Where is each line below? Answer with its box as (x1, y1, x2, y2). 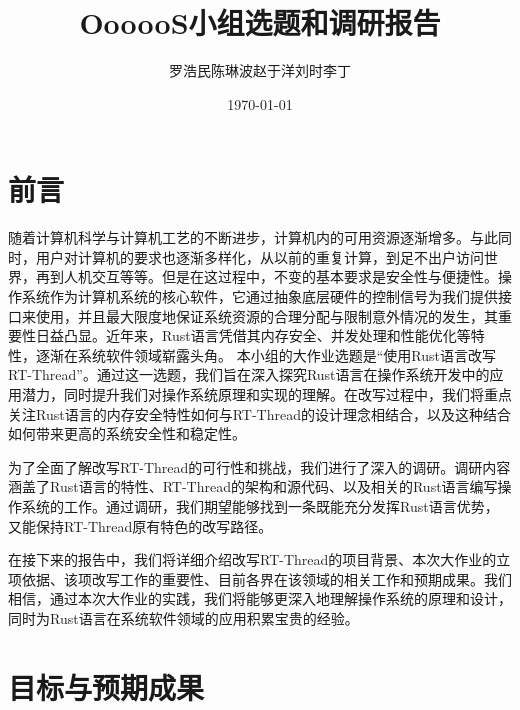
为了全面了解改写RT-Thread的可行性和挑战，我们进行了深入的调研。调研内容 (8, 456, 511, 477)
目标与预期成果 (8, 666, 205, 707)
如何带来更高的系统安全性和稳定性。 (8, 423, 246, 444)
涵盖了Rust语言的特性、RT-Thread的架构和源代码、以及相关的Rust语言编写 (8, 476, 498, 497)
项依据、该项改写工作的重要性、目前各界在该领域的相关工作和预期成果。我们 (8, 568, 512, 589)
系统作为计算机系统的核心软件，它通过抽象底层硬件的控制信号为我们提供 (21, 286, 498, 307)
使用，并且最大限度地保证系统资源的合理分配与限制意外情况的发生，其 (35, 305, 498, 326)
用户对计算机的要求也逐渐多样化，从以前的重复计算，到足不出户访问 (35, 246, 484, 267)
